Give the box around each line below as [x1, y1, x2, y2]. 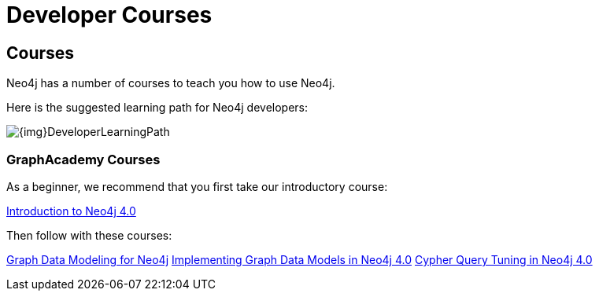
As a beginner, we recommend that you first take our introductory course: [6, 179, 388, 193]
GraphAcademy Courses [6, 151, 161, 167]
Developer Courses [6, 2, 213, 28]
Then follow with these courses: [6, 228, 172, 242]
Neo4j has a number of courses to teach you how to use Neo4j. [6, 76, 335, 90]
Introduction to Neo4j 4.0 [6, 203, 136, 218]
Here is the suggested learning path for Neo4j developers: [6, 101, 309, 115]
